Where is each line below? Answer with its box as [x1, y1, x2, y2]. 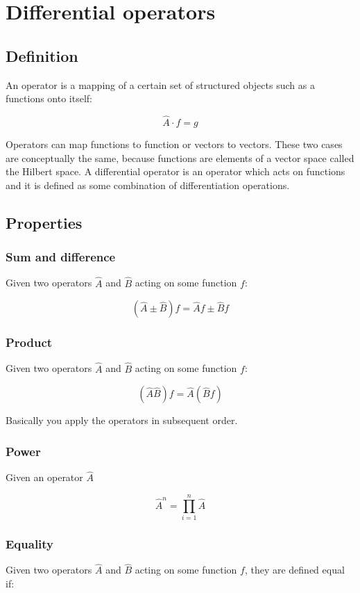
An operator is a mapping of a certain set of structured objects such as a [6, 77, 315, 92]
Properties [6, 211, 83, 233]
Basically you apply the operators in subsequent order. [6, 413, 238, 428]
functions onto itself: [6, 91, 93, 106]
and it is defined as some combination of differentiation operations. [6, 177, 290, 192]
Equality [6, 535, 54, 552]
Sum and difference [6, 248, 116, 266]
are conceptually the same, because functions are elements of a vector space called [6, 150, 354, 165]
